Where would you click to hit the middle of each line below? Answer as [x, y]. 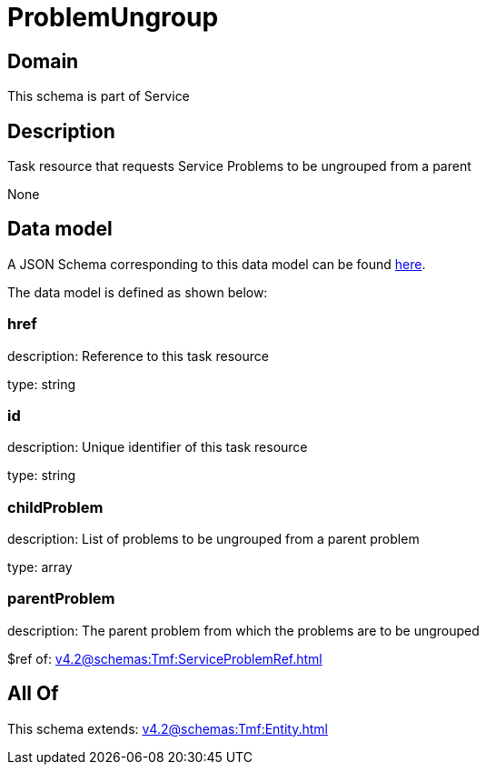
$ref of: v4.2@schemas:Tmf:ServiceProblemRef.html [165, 658]
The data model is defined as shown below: [138, 292]
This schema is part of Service [99, 96]
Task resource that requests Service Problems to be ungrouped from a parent [239, 166]
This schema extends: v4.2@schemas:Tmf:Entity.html [168, 728]
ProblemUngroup [113, 17]
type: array [40, 567]
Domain [43, 61]
